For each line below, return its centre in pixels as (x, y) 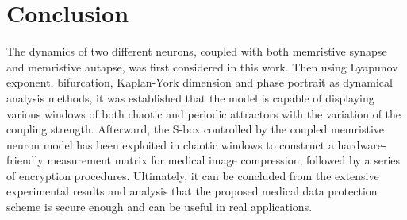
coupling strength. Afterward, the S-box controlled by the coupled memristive (195, 129)
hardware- (362, 144)
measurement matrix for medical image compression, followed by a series (224, 160)
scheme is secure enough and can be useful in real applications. (159, 207)
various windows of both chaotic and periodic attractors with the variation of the (204, 113)
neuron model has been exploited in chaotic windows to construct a (170, 144)
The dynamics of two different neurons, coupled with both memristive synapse (197, 51)
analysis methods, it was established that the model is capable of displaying (190, 97)
